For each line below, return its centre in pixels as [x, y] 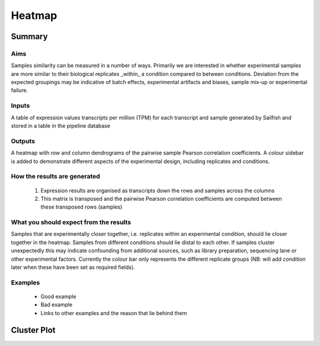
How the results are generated [55, 177]
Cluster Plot [33, 330]
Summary [29, 36]
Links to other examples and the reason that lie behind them [114, 313]
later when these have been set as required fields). [73, 267]
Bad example [57, 305]
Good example [58, 296]
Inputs [20, 105]
